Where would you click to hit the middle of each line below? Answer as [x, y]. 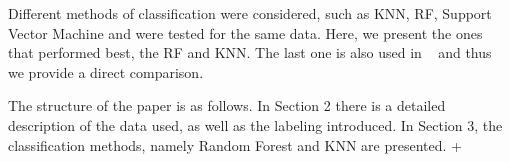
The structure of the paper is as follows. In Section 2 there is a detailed [227, 105]
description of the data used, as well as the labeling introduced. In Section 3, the [255, 124]
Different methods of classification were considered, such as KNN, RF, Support [250, 13]
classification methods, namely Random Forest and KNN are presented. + [235, 144]
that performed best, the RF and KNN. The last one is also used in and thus [250, 52]
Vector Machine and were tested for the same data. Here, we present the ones [245, 32]
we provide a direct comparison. [106, 71]
